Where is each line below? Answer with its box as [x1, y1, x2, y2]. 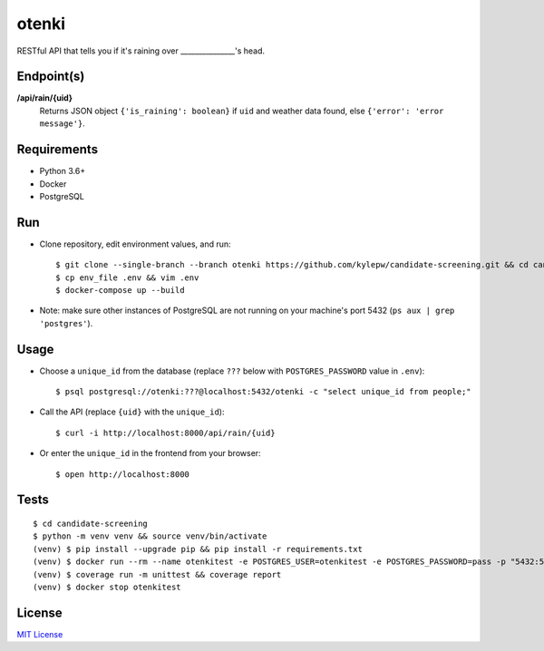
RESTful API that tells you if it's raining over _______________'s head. [16, 45, 266, 56]
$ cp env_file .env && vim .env [55, 272, 199, 283]
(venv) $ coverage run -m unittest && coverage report [33, 569, 282, 579]
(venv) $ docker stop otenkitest [33, 582, 181, 592]
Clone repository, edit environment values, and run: [39, 238, 231, 249]
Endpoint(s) [16, 69, 85, 84]
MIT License [16, 628, 63, 639]
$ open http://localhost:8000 [55, 469, 190, 480]
